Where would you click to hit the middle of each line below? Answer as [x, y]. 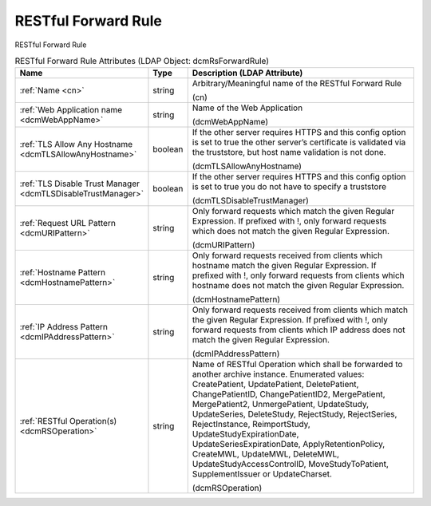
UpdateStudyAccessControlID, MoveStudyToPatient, [290, 464]
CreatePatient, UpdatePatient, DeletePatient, [275, 385]
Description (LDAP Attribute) [247, 73]
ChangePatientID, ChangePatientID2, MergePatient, [289, 394]
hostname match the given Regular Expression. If [284, 266]
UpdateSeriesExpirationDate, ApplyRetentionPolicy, [289, 445]
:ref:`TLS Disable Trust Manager [79, 184]
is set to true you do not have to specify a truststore [289, 187]
